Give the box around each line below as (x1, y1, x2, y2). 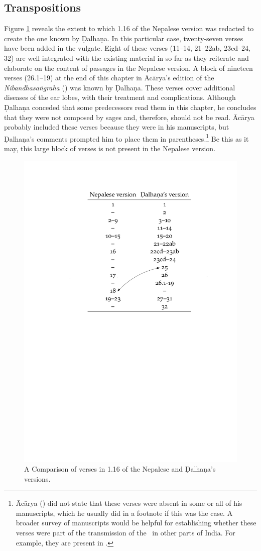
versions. (24, 473, 51, 484)
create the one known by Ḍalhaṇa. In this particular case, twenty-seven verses (4, 33, 243, 43)
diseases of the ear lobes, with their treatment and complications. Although (4, 92, 236, 102)
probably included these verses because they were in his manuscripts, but (4, 122, 229, 132)
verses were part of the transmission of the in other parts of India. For (16, 527, 235, 538)
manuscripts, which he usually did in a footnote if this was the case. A (16, 507, 233, 518)
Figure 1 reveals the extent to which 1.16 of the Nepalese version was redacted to (4, 23, 254, 34)
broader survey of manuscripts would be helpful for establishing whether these (16, 517, 256, 528)
